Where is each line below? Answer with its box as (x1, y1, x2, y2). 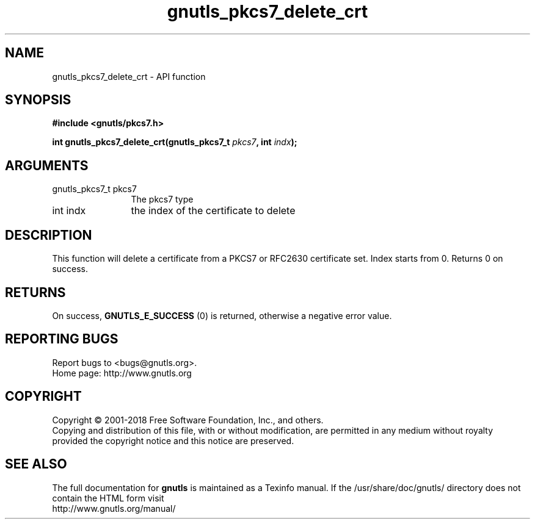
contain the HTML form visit (52, 492, 164, 503)
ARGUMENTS (5, 157, 89, 173)
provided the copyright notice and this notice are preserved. (52, 435, 294, 446)
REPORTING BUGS (5, 331, 118, 347)
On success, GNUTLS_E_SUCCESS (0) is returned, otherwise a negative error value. (52, 310, 392, 321)
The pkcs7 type (131, 194, 194, 205)
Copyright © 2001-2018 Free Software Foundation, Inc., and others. (52, 414, 324, 425)
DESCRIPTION (5, 227, 92, 243)
